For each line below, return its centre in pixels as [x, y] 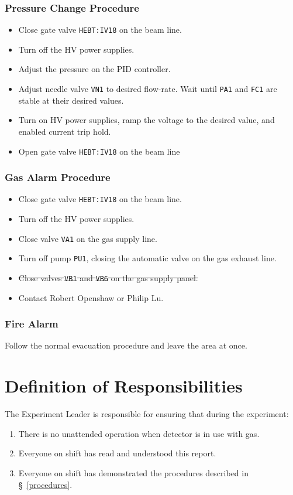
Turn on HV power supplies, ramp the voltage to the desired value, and [146, 120]
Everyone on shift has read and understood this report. [117, 453]
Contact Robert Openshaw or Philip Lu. [91, 297]
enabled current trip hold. [65, 131]
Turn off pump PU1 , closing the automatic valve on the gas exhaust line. [147, 258]
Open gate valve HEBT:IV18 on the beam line [99, 151]
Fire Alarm [32, 324]
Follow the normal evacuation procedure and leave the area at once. [126, 345]
